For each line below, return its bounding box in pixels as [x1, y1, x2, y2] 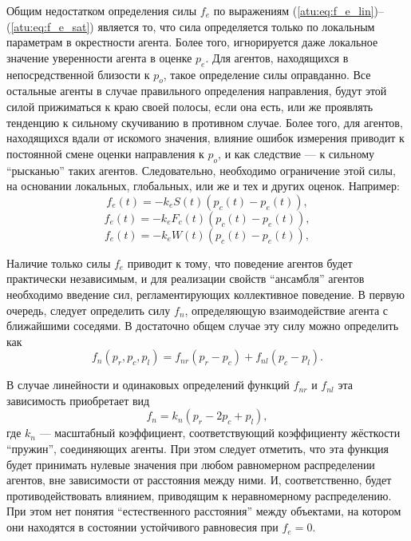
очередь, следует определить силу [6, 301, 171, 318]
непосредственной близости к [6, 66, 150, 82]
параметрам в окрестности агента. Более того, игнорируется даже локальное [6, 34, 378, 50]
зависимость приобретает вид [6, 392, 150, 408]
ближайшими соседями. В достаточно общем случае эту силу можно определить [6, 317, 399, 334]
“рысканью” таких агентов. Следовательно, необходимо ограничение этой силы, [6, 161, 396, 178]
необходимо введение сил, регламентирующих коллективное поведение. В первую [6, 285, 405, 302]
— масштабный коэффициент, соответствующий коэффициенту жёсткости [39, 424, 401, 441]
